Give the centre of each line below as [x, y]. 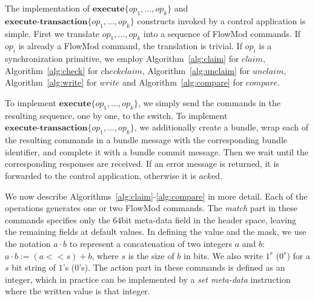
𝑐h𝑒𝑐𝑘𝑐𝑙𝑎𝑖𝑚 [121, 71]
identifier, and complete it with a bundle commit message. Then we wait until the [157, 151]
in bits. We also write [223, 255]
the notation [28, 243]
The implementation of [47, 8]
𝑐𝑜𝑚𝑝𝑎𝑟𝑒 [262, 83]
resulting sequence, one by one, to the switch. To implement [116, 115]
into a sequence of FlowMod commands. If [222, 33]
